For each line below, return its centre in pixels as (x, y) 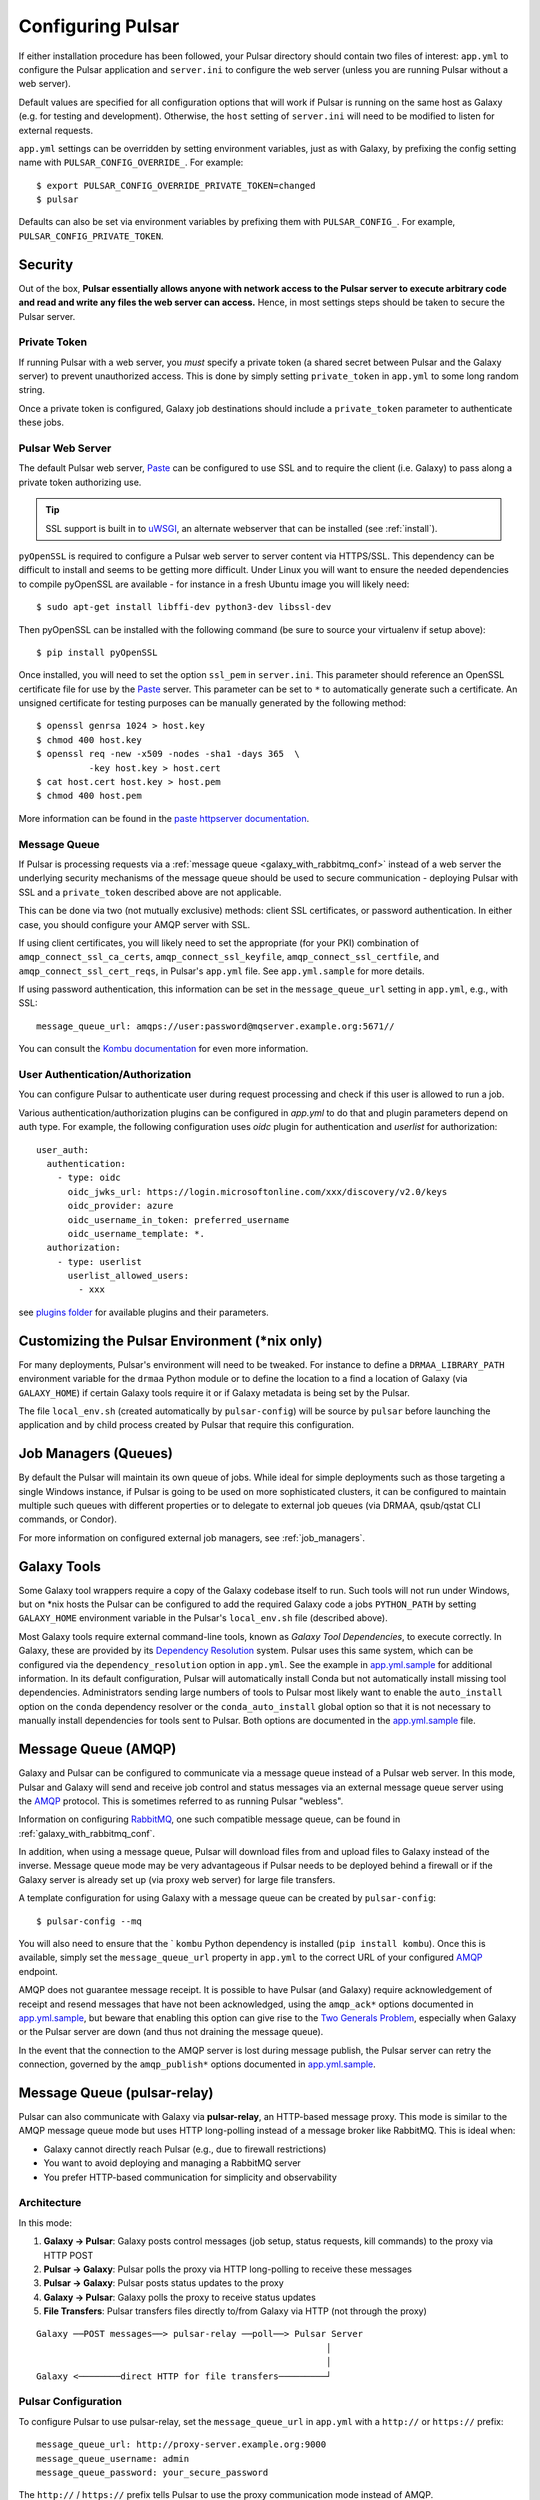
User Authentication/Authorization (105, 1074)
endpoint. (38, 1971)
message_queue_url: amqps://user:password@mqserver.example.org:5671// (215, 1026)
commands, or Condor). (67, 1519)
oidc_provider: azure (120, 1206)
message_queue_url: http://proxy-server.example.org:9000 (181, 2444)
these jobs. (41, 422)
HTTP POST (68, 2255)
